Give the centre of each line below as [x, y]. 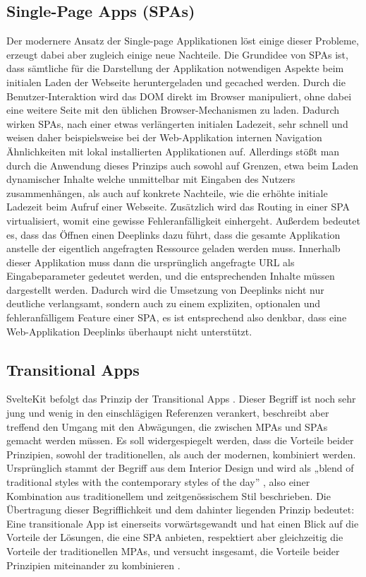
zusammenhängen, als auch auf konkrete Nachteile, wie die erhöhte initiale [167, 192]
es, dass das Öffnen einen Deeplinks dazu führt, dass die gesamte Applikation [173, 234]
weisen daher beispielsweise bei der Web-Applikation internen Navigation [164, 137]
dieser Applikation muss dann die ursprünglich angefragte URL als [151, 262]
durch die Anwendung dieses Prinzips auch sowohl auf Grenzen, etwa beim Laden [183, 165]
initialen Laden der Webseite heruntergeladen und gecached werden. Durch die [176, 82]
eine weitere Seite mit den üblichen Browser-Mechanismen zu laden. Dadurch [173, 110]
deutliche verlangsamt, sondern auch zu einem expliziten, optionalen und [164, 303]
